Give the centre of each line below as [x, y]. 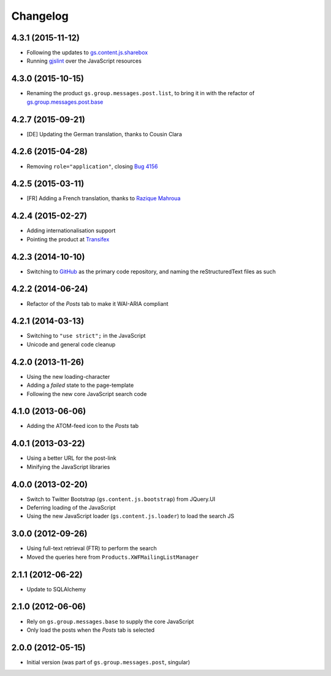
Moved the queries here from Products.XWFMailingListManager [113, 557]
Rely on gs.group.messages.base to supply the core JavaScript [110, 621]
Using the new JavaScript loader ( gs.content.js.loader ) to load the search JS [130, 516]
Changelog [40, 16]
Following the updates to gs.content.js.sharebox [87, 53]
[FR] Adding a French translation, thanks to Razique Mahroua [104, 198]
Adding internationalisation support [71, 231]
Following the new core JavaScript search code [87, 394]
